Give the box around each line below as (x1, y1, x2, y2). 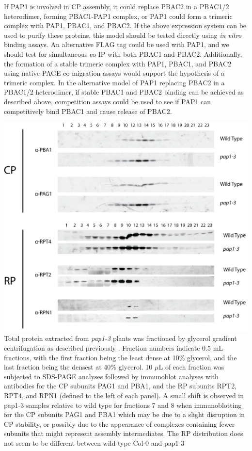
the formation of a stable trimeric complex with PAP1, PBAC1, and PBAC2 (4, 58, 232, 68)
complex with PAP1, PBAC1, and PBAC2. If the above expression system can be (4, 20, 247, 31)
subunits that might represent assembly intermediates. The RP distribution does (4, 428, 243, 438)
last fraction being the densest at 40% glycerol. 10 (4, 362, 153, 372)
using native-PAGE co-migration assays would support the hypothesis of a (4, 68, 224, 78)
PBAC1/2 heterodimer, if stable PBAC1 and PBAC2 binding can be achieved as (4, 87, 244, 97)
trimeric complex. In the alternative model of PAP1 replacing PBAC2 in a (4, 77, 225, 87)
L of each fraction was (158, 362, 224, 372)
